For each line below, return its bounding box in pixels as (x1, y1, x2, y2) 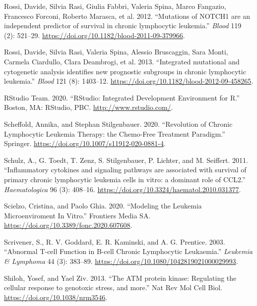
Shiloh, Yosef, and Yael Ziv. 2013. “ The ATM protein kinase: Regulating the (4, 272, 237, 283)
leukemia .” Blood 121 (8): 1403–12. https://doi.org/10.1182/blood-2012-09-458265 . (4, 76, 254, 86)
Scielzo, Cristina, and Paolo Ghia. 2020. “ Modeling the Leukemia (4, 201, 202, 211)
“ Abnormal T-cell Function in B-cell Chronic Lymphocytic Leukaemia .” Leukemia (4, 246, 253, 256)
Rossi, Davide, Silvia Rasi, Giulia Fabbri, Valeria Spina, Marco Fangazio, (4, 1, 226, 11)
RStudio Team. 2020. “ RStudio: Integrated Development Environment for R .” (4, 92, 240, 102)
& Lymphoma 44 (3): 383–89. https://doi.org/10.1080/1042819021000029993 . (4, 256, 238, 266)
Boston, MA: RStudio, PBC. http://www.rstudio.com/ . (4, 102, 173, 112)
